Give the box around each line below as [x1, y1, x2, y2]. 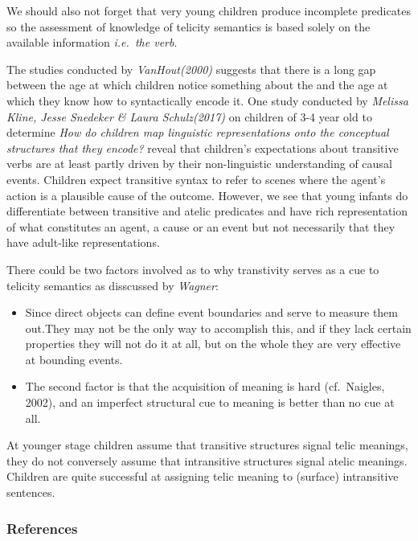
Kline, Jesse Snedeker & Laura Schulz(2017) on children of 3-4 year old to [6, 108, 372, 125]
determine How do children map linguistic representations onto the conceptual [6, 124, 389, 141]
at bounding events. [25, 350, 123, 367]
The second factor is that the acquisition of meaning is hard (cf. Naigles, [25, 378, 385, 395]
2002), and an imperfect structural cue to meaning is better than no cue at [25, 394, 395, 411]
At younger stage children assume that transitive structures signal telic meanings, [6, 436, 408, 453]
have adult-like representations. [6, 234, 160, 251]
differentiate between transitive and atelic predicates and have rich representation [6, 203, 408, 219]
